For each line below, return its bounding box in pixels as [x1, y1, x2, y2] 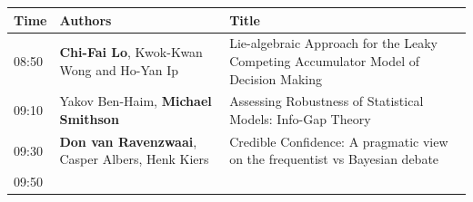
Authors [59, 10, 112, 29]
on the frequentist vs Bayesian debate [229, 149, 439, 168]
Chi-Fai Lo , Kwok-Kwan [59, 43, 203, 62]
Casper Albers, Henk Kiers [59, 149, 209, 168]
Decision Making [229, 69, 322, 88]
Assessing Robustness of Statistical [229, 91, 424, 111]
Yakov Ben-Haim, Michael [59, 91, 212, 111]
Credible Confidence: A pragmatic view [229, 131, 448, 150]
